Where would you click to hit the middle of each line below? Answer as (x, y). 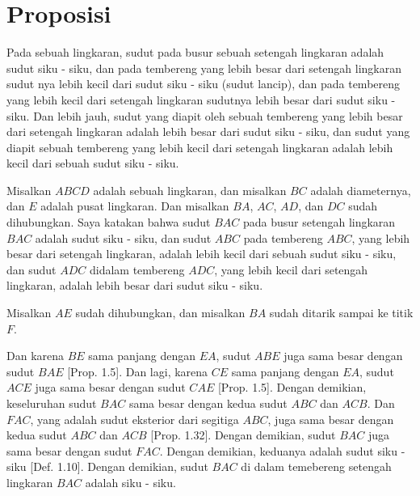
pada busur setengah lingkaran (319, 222)
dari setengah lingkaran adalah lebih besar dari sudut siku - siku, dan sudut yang (208, 131)
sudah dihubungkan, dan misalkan (160, 313)
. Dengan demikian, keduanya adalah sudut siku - (282, 450)
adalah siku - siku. (130, 482)
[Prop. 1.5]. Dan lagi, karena (138, 371)
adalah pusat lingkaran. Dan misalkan (135, 206)
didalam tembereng (137, 269)
